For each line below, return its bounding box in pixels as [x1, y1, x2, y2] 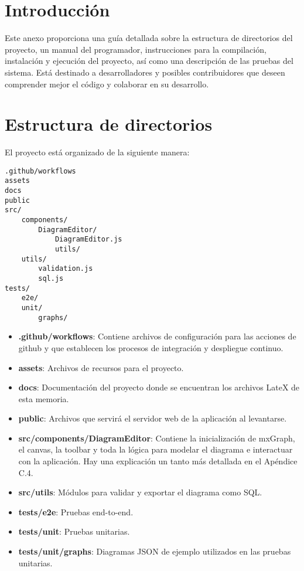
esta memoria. [18, 392, 69, 405]
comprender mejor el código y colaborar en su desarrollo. [5, 77, 209, 90]
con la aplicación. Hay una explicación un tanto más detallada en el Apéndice [18, 455, 298, 467]
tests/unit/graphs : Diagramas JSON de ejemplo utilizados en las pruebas [18, 545, 291, 558]
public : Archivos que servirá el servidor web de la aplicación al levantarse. [18, 412, 287, 424]
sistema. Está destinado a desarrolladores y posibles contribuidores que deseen [5, 66, 285, 78]
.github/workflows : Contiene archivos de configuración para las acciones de [18, 330, 296, 342]
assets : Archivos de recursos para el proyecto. [18, 361, 184, 373]
